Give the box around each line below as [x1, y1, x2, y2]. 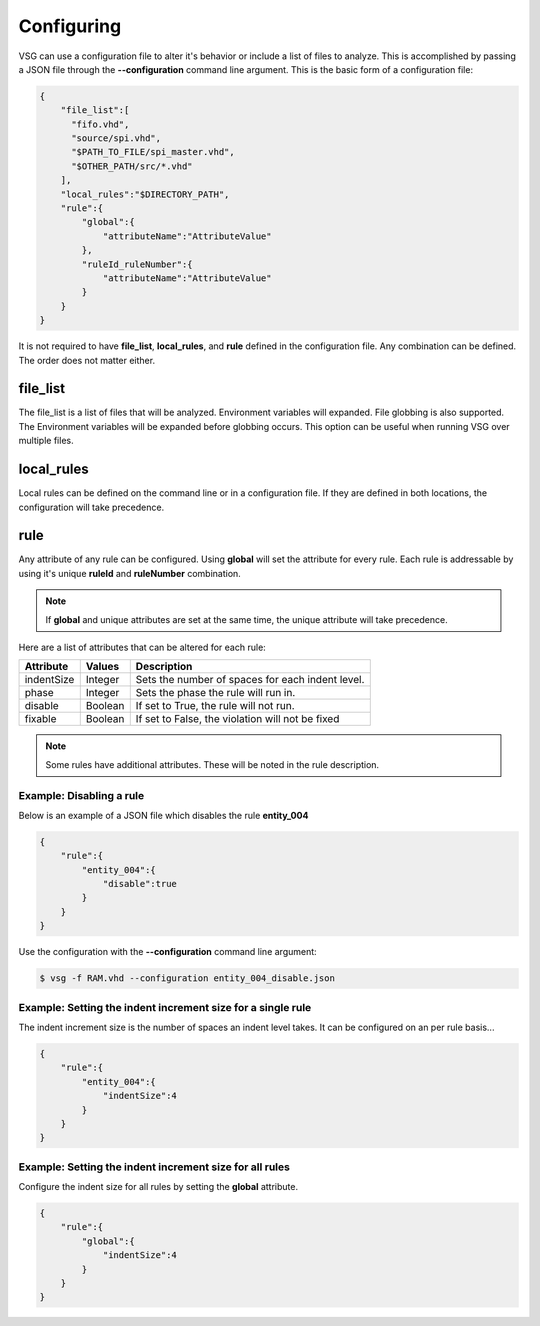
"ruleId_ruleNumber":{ [81, 258, 194, 270]
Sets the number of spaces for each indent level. [135, 673, 365, 687]
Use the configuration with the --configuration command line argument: [18, 946, 317, 958]
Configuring [18, 15, 122, 37]
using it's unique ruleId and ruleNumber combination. [18, 567, 242, 579]
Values [85, 660, 120, 674]
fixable [24, 712, 57, 726]
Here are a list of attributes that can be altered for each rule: [18, 641, 267, 653]
